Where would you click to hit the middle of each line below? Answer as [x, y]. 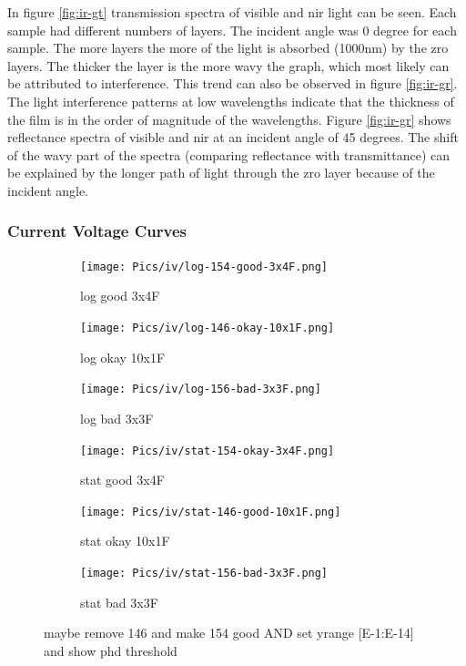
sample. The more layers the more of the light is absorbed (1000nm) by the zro [228, 48]
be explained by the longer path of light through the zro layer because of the [221, 173]
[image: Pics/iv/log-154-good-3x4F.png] [204, 266]
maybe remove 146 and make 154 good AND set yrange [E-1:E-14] [229, 633]
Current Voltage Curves [97, 231]
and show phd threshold [111, 650]
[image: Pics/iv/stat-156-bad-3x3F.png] [204, 573]
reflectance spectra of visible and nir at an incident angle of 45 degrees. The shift [233, 137]
